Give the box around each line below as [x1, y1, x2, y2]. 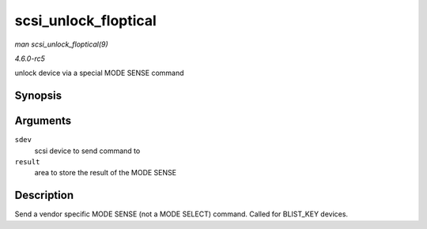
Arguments [14, 114, 72, 128]
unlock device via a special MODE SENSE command [14, 68, 185, 78]
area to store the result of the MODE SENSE [34, 168, 177, 178]
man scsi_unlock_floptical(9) [14, 39, 108, 49]
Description [14, 189, 74, 202]
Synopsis [14, 89, 62, 103]
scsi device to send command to [34, 146, 141, 156]
